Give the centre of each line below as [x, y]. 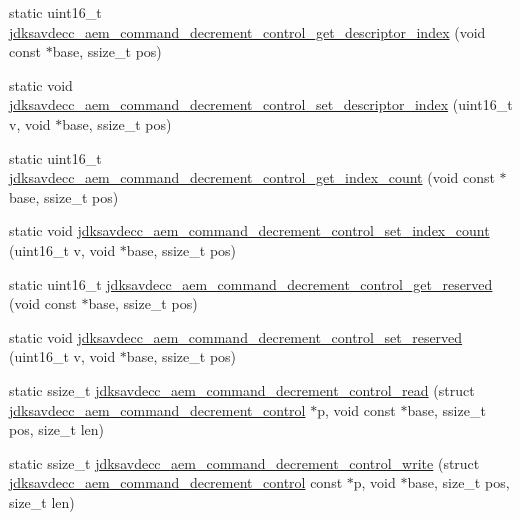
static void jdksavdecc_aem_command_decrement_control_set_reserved [236, 336]
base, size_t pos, [458, 482]
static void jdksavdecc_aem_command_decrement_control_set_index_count [249, 230]
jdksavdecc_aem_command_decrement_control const [176, 482]
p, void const [356, 409]
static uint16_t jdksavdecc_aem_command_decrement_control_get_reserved [251, 283]
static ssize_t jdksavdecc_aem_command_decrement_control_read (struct [242, 389]
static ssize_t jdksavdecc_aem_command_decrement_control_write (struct [244, 462]
